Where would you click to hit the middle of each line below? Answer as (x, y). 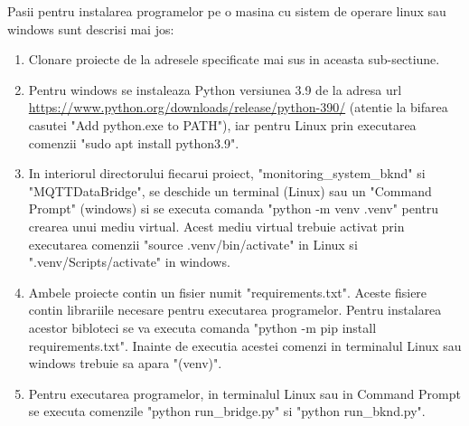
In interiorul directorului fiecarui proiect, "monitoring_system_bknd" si (227, 173)
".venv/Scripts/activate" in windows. (129, 262)
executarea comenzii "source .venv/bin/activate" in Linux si (193, 244)
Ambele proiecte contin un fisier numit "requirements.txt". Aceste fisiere (228, 292)
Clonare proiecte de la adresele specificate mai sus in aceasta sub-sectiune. (234, 59)
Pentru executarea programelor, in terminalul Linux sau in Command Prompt (244, 393)
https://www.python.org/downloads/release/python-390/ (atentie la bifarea (238, 107)
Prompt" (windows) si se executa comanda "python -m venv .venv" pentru (234, 208)
